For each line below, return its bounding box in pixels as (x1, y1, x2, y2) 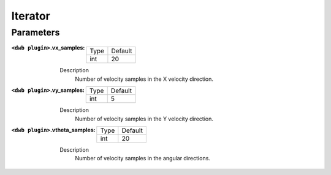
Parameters (11, 27, 60, 38)
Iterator (11, 9, 50, 23)
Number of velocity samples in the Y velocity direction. (75, 115, 214, 122)
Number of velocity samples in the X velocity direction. (75, 75, 214, 83)
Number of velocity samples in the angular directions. (75, 155, 211, 162)
